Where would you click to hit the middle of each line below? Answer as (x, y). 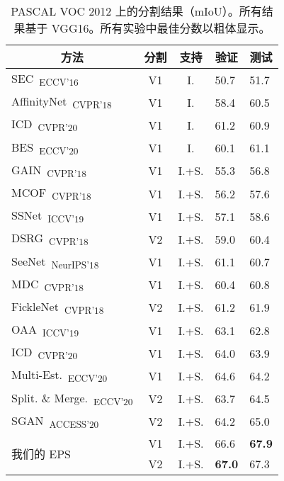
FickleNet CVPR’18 (58, 307)
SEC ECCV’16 (45, 80)
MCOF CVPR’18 (51, 193)
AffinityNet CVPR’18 (62, 102)
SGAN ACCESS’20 (55, 421)
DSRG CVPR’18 (50, 239)
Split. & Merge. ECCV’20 (72, 398)
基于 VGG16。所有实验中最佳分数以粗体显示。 (148, 28)
